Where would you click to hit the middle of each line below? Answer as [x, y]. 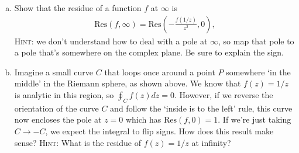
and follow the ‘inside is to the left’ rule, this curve [201, 108]
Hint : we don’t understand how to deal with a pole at [111, 41]
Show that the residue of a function [78, 8]
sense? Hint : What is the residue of [78, 142]
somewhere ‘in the [258, 72]
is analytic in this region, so [64, 95]
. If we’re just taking [255, 119]
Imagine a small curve [54, 72]
